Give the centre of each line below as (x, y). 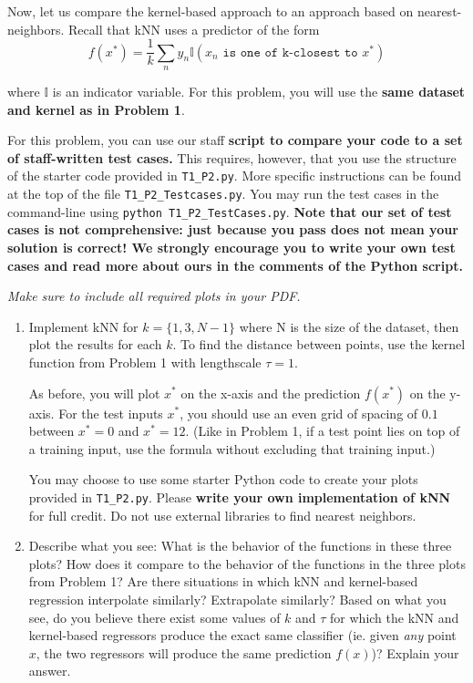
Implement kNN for (83, 326)
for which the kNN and (395, 617)
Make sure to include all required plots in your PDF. (154, 296)
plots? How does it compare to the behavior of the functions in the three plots (247, 563)
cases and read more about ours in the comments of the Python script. (235, 265)
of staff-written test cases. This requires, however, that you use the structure (232, 157)
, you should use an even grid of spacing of (299, 413)
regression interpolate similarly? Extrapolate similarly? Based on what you (237, 599)
